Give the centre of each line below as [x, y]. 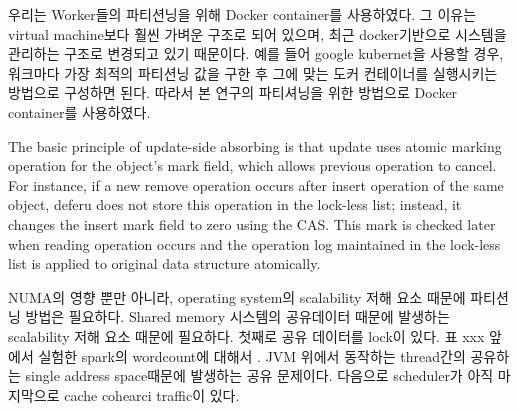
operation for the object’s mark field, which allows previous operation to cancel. [252, 165]
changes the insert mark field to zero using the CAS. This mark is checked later [252, 223]
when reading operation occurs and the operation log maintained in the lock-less [254, 243]
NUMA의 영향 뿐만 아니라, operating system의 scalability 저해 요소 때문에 [237, 296]
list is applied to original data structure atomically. [164, 263]
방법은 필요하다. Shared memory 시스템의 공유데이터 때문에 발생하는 [237, 316]
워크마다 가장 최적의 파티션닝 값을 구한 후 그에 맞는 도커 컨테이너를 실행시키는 [253, 72]
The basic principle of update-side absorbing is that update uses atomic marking [255, 145]
